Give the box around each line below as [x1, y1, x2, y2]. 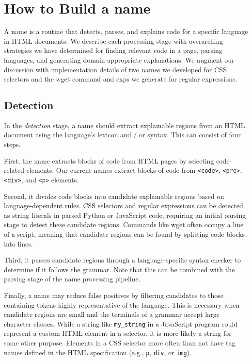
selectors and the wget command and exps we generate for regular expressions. [4, 74, 237, 84]
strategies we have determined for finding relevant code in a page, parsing [4, 45, 222, 55]
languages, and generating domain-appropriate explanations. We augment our [4, 54, 235, 65]
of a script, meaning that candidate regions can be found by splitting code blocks [4, 229, 245, 239]
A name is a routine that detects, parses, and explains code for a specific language [4, 26, 248, 36]
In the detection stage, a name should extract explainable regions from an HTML [4, 120, 245, 130]
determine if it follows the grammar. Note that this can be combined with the [4, 264, 235, 274]
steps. [4, 139, 21, 149]
